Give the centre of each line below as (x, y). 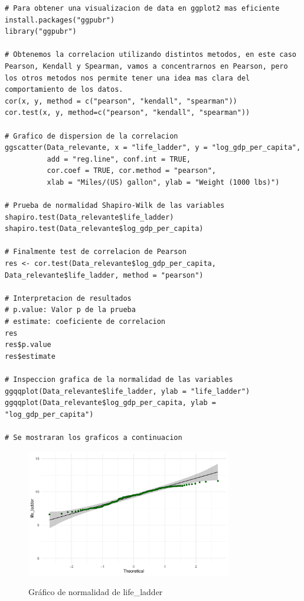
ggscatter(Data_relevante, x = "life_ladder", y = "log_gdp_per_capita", (153, 148)
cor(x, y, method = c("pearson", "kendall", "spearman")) (121, 101)
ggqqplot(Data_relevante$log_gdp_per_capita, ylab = (110, 403)
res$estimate (30, 356)
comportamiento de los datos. (64, 90)
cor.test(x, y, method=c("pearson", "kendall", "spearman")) (128, 113)
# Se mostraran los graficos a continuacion (94, 437)
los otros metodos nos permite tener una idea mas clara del (128, 78)
